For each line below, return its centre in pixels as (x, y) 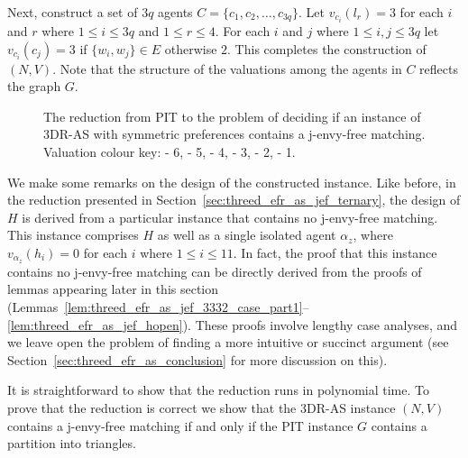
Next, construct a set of (73, 12)
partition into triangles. (72, 443)
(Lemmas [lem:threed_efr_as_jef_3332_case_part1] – (158, 307)
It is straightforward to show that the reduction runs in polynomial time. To (218, 390)
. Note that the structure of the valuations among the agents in (227, 68)
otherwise (191, 48)
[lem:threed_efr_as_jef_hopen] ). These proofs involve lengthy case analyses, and (233, 324)
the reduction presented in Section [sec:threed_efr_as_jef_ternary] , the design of (234, 200)
